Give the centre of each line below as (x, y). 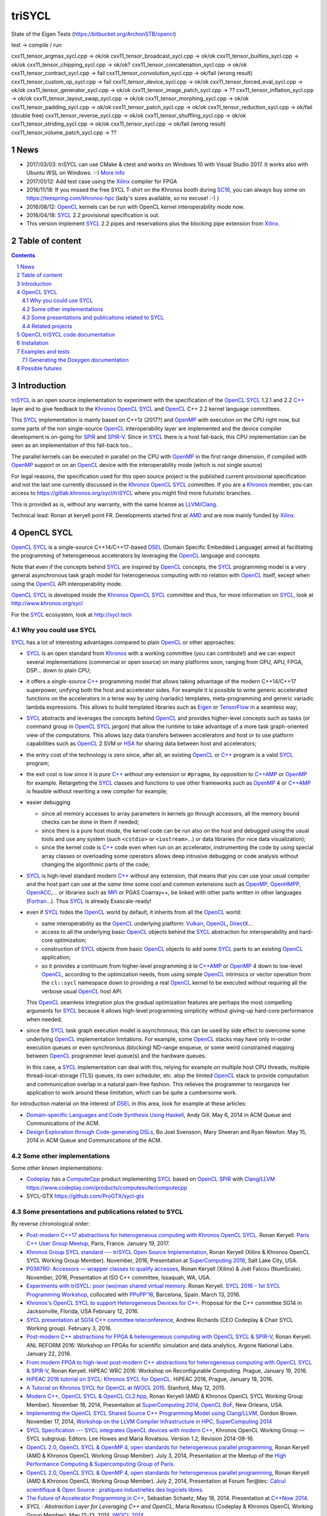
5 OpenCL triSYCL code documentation (66, 334)
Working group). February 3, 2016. (69, 1329)
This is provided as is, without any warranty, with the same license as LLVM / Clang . (114, 504)
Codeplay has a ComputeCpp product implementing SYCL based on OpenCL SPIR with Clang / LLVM (151, 1179)
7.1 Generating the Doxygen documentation (76, 360)
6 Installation (32, 343)
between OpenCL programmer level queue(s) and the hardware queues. (116, 1056)
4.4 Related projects (47, 326)
